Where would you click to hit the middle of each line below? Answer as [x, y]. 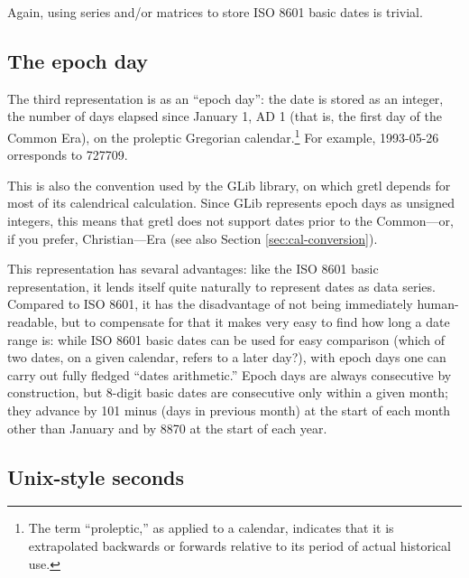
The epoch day [78, 60]
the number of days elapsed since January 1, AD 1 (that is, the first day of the [225, 116]
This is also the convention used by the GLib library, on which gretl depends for [229, 185]
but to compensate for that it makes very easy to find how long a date [255, 321]
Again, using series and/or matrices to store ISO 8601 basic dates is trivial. [215, 12]
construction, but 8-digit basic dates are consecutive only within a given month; [228, 392]
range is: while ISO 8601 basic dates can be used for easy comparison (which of [226, 339]
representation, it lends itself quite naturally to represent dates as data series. [221, 286]
